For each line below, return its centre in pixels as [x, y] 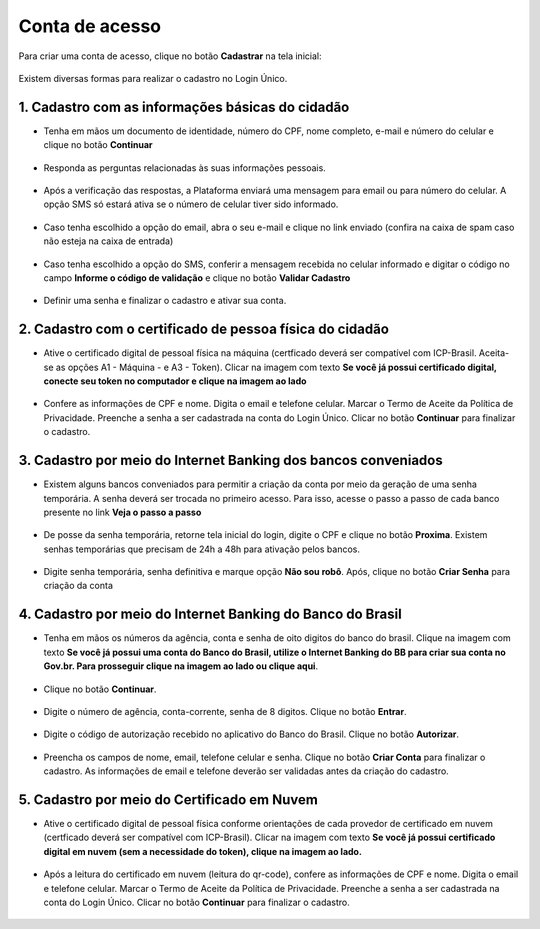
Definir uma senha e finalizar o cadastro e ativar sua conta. [165, 301]
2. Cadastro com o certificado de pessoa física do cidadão [204, 329]
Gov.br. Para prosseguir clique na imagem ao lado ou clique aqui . [181, 666]
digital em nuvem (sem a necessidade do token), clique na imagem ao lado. [202, 851]
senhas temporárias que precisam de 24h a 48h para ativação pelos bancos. [201, 549]
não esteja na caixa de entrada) [108, 241]
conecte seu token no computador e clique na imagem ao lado [175, 381]
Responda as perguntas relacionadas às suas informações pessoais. [185, 167]
